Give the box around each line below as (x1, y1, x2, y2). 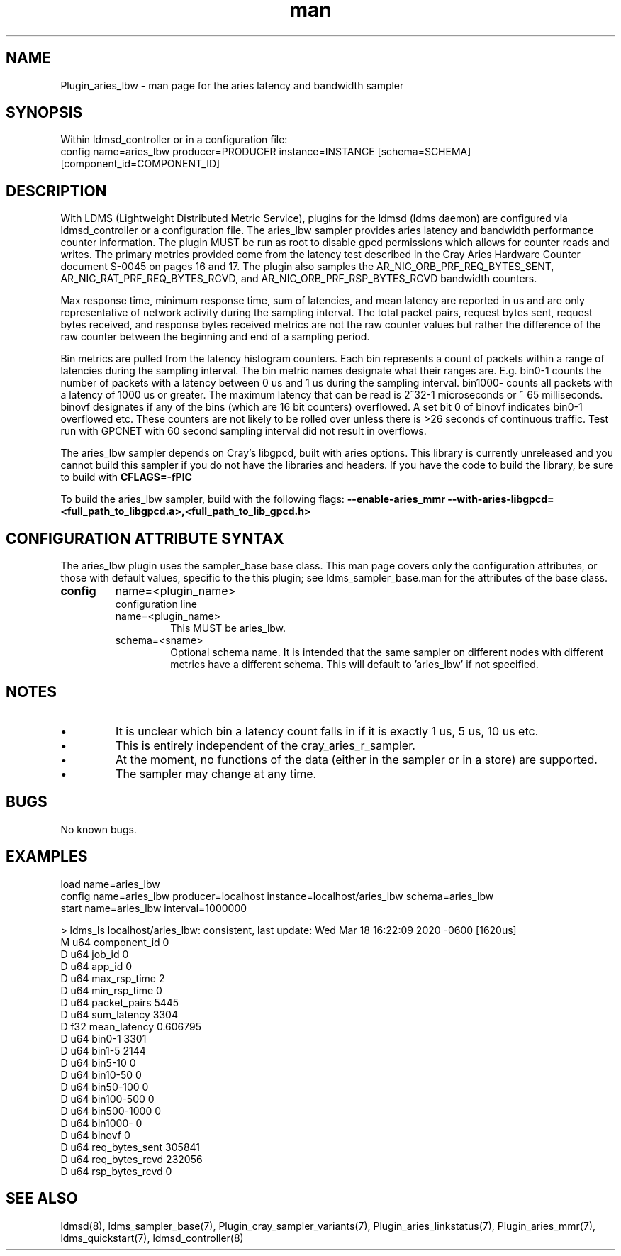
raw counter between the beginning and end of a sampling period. (60, 330, 370, 343)
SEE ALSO (6, 1189, 78, 1208)
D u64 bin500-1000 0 (60, 1104, 161, 1117)
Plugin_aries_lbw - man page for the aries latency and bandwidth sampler (60, 79, 404, 91)
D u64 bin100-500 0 (60, 1092, 155, 1105)
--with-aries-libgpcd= (447, 493, 554, 506)
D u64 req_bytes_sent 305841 (60, 1140, 201, 1153)
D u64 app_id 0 (60, 960, 132, 972)
